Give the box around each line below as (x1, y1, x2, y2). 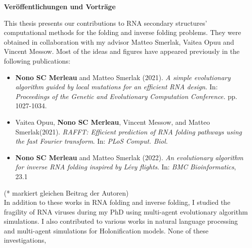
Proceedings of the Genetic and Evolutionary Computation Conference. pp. (15, 91, 237, 101)
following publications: (4, 55, 71, 66)
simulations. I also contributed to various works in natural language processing (4, 216, 238, 226)
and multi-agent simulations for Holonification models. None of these (4, 225, 209, 235)
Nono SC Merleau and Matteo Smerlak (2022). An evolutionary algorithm (15, 152, 244, 162)
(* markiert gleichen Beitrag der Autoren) (4, 187, 129, 198)
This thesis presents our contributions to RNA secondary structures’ (4, 17, 207, 28)
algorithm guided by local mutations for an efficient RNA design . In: (15, 82, 218, 92)
